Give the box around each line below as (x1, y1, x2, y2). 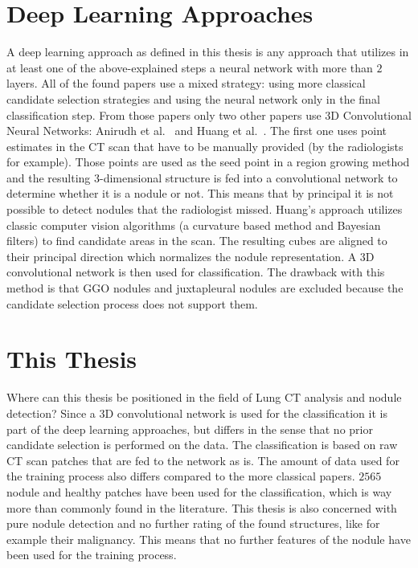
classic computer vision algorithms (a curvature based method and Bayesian (6, 216, 381, 233)
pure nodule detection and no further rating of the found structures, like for (6, 515, 380, 532)
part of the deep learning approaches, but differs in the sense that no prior (6, 420, 373, 437)
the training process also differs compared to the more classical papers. (6, 468, 355, 484)
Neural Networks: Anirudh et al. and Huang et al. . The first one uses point (6, 122, 387, 139)
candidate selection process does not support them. (6, 295, 258, 312)
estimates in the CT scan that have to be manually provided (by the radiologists (6, 137, 404, 154)
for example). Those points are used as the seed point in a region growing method (6, 153, 410, 170)
